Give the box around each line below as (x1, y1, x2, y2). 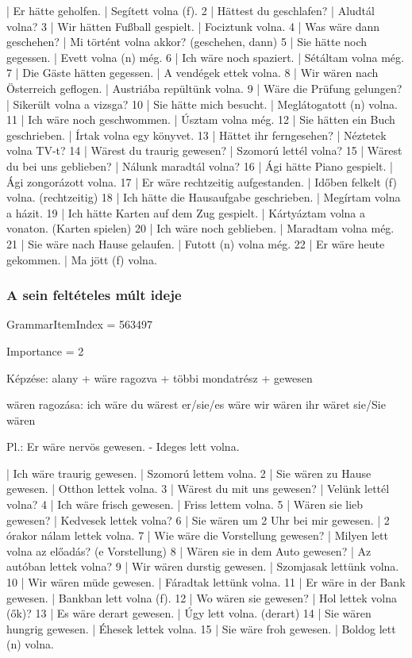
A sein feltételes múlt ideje (6, 285, 182, 305)
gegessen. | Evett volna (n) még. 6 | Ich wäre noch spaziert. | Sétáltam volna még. (6, 48, 404, 65)
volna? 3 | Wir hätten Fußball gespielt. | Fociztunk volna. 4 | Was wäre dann (6, 17, 380, 34)
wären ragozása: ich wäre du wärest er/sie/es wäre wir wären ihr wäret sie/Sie (6, 396, 386, 413)
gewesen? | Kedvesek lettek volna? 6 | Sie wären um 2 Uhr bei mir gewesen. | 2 (6, 511, 390, 528)
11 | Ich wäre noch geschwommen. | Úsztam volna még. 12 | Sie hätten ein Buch (6, 111, 395, 128)
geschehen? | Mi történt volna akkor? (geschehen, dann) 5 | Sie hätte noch (6, 33, 368, 50)
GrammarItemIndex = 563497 (6, 316, 153, 333)
